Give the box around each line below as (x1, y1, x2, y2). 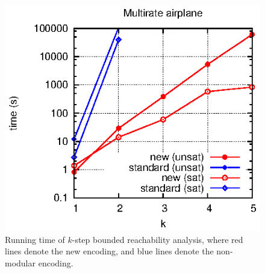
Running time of (5, 233, 65, 245)
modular (5, 257, 36, 269)
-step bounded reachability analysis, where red (72, 233, 243, 245)
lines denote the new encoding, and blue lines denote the (5, 245, 214, 257)
